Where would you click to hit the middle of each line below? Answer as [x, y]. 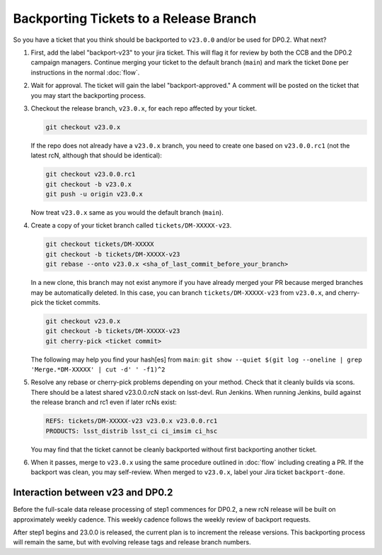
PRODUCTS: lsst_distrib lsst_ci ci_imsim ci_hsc [132, 431]
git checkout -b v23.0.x [89, 184]
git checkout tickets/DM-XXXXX [100, 244]
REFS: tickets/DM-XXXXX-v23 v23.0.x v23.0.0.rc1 [132, 421]
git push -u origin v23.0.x [94, 194]
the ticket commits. [73, 302]
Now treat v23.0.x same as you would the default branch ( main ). [127, 212]
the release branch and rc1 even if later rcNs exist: [104, 402]
